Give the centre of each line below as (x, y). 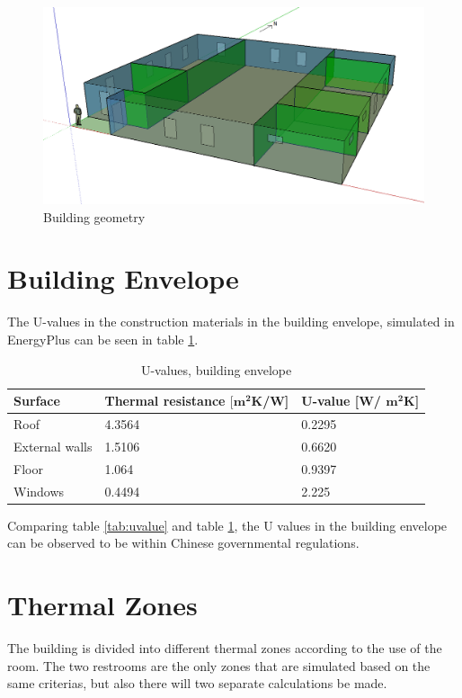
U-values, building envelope (216, 369)
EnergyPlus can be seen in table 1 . (103, 339)
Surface (37, 401)
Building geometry (94, 216)
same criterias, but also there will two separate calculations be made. (197, 683)
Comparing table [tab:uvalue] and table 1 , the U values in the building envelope (227, 525)
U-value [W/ (341, 401)
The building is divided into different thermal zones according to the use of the (225, 647)
